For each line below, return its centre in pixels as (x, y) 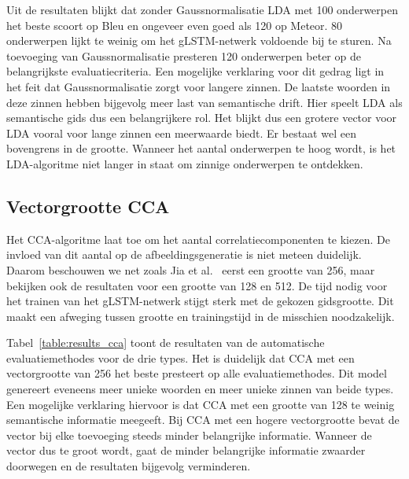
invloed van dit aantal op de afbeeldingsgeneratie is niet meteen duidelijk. (184, 254)
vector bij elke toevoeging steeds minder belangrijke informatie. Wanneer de (189, 435)
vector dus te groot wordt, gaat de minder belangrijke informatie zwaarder (186, 450)
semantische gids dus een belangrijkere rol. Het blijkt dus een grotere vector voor (202, 118)
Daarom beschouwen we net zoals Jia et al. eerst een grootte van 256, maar (191, 269)
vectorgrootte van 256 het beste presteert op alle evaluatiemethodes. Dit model (197, 373)
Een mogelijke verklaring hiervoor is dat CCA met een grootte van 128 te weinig (201, 404)
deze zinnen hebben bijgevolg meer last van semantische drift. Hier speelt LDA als (204, 102)
